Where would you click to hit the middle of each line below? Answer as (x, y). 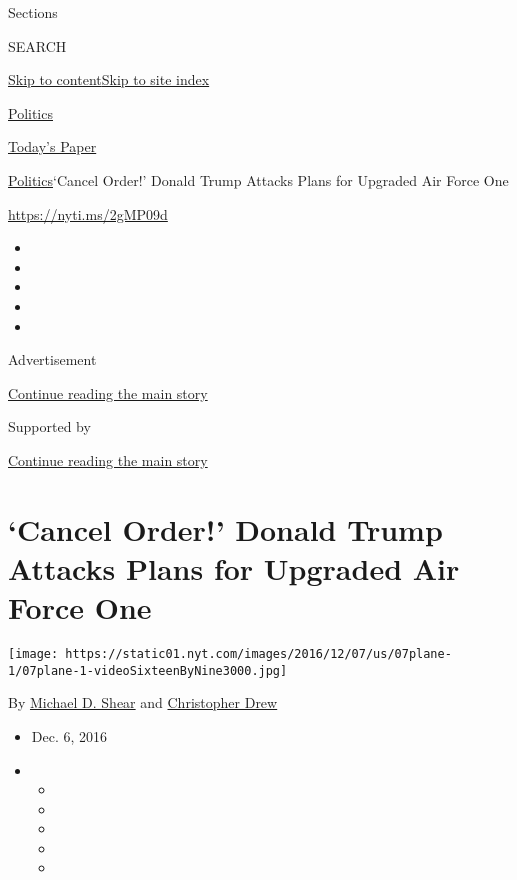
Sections (33, 12)
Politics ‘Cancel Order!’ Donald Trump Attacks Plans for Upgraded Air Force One (258, 179)
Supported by (49, 426)
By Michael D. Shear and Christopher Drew (143, 702)
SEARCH (37, 45)
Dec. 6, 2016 (69, 735)
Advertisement (52, 359)
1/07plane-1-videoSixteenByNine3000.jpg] (148, 670)
